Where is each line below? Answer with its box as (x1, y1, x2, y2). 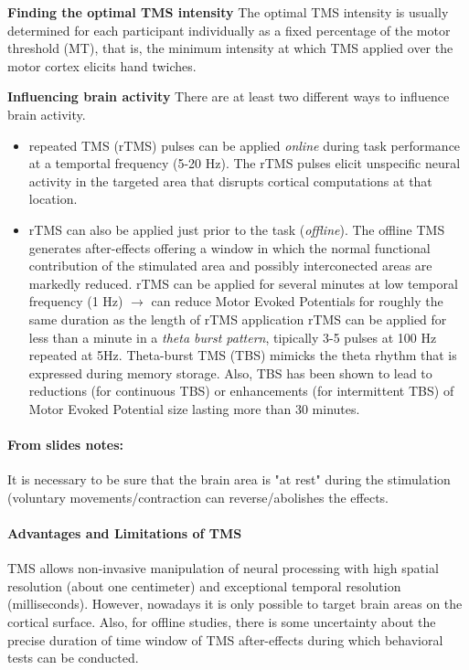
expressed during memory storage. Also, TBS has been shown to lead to (28, 363, 432, 382)
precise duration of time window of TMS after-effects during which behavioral (7, 630, 443, 649)
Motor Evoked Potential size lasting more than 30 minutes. (28, 399, 360, 418)
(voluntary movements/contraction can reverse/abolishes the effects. (7, 487, 389, 506)
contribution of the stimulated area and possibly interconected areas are (28, 256, 432, 275)
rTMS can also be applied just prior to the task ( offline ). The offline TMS (28, 219, 445, 239)
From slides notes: (7, 435, 124, 454)
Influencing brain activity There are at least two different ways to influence (7, 87, 450, 106)
